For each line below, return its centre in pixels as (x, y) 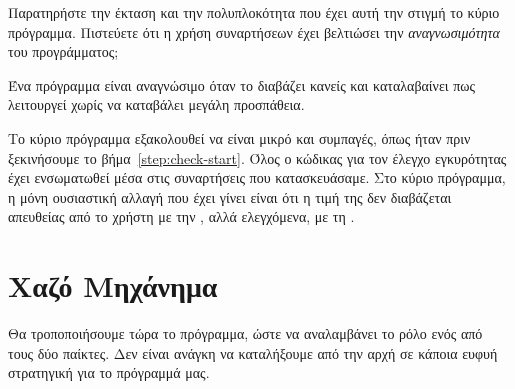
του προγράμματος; (63, 51)
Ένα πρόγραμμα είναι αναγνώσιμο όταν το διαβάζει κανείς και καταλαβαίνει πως (242, 84)
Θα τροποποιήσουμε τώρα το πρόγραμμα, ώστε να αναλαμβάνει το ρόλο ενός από (245, 333)
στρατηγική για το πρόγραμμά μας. (109, 372)
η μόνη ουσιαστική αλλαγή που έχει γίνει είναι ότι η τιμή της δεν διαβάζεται (230, 196)
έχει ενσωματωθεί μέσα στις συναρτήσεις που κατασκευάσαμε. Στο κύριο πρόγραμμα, (257, 177)
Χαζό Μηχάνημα (113, 285)
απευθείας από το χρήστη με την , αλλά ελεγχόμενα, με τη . (181, 216)
